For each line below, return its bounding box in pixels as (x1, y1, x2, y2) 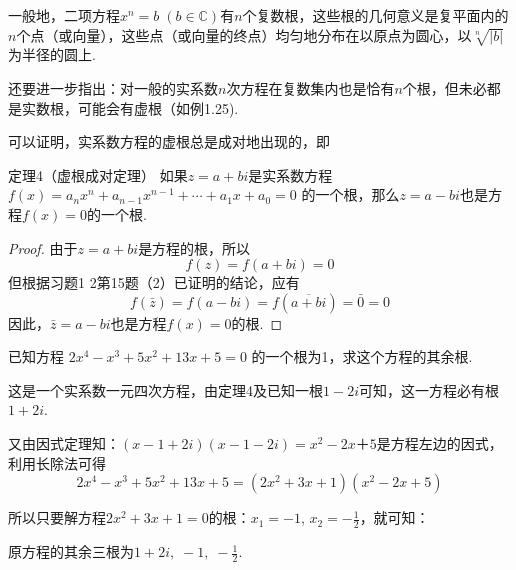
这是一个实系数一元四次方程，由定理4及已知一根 (8, 379, 323, 400)
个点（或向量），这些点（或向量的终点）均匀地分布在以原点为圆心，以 (16, 24, 472, 45)
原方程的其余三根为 (8, 541, 134, 562)
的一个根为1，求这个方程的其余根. (251, 346, 473, 367)
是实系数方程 (248, 164, 333, 185)
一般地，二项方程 (8, 5, 120, 25)
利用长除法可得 (8, 452, 106, 473)
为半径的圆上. (8, 44, 96, 65)
